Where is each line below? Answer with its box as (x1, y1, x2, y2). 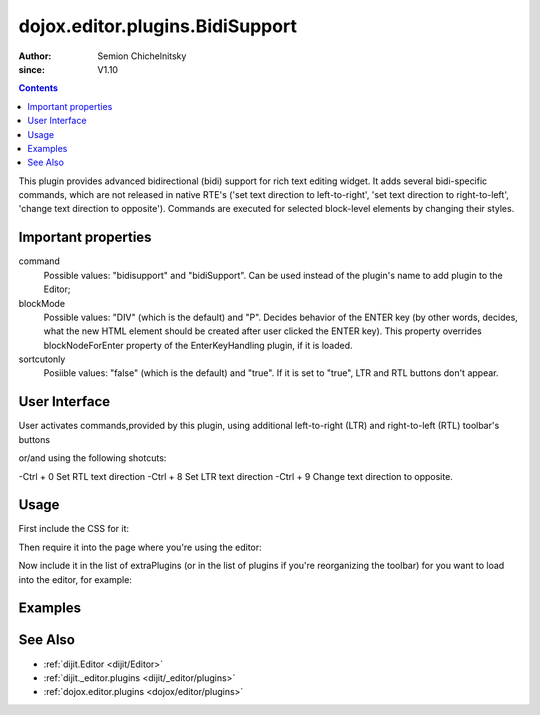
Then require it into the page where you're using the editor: (18, 541, 262, 553)
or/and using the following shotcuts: (18, 452, 167, 464)
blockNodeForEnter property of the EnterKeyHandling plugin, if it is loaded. (43, 339, 354, 351)
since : (18, 63, 45, 75)
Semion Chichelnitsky (97, 50, 187, 62)
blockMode (18, 297, 65, 309)
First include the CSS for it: (18, 523, 130, 535)
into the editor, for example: (18, 573, 132, 585)
